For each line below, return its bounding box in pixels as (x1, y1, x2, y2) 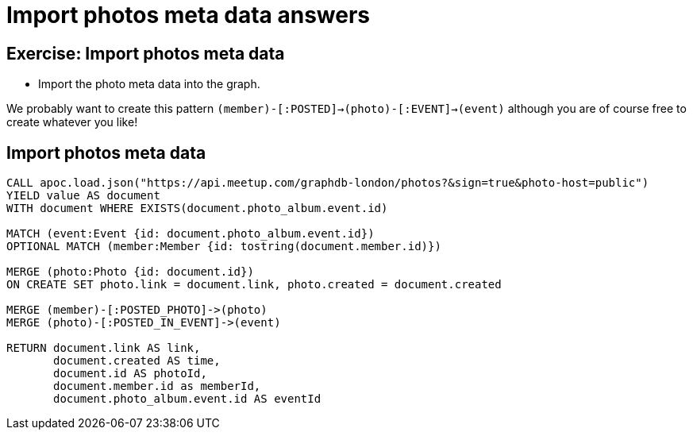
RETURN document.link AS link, (6, 341, 201, 355)
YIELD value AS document (6, 189, 160, 203)
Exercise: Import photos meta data (6, 43, 285, 64)
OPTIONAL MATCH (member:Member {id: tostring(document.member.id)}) (6, 240, 441, 253)
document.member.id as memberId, (53, 380, 261, 393)
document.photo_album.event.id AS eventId (53, 392, 321, 406)
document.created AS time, (53, 354, 221, 368)
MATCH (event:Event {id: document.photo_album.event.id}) (6, 227, 375, 241)
